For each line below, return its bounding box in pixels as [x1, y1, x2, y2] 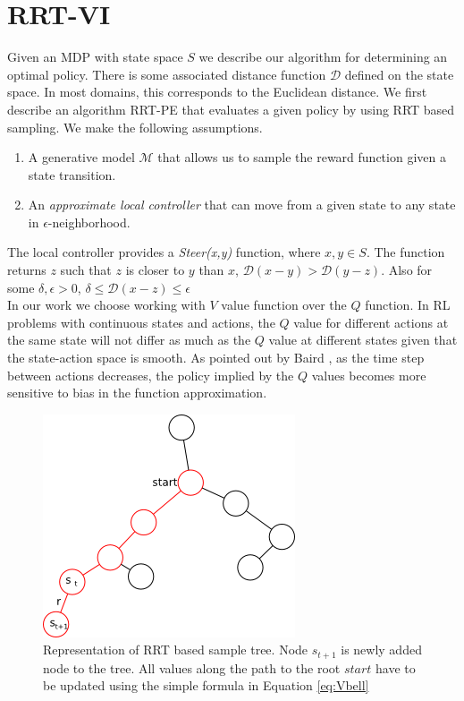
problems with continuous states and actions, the [7, 312, 275, 331]
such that [60, 261, 112, 279]
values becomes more [311, 365, 426, 384]
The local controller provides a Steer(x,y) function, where [7, 243, 321, 261]
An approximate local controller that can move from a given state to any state [28, 195, 456, 214]
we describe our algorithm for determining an [198, 47, 448, 66]
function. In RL [365, 295, 451, 314]
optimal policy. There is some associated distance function [7, 64, 326, 83]
